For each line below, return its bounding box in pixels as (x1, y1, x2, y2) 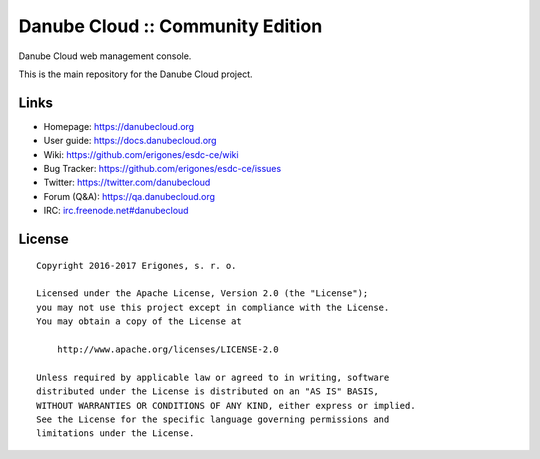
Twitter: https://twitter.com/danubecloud (43, 176, 211, 189)
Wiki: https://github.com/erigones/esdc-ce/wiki (43, 148, 239, 160)
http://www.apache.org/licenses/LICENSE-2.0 (56, 343, 279, 355)
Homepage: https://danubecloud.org (43, 120, 195, 132)
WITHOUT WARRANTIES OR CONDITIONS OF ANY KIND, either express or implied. (36, 400, 416, 411)
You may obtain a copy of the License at (36, 316, 242, 327)
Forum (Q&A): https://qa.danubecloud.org (43, 190, 215, 202)
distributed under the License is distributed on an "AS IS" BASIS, (36, 386, 379, 397)
